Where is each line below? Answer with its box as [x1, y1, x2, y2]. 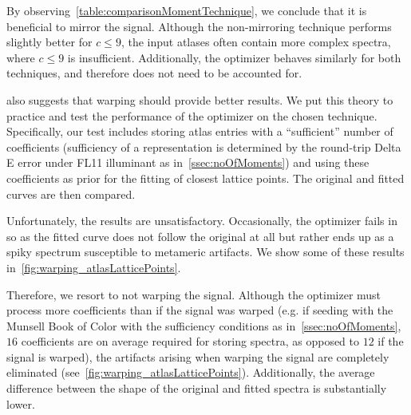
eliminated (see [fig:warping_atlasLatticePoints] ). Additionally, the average [6, 364, 375, 381]
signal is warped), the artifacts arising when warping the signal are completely [6, 348, 389, 365]
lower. [6, 395, 35, 412]
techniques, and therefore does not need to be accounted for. [6, 65, 302, 81]
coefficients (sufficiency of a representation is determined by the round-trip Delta [6, 138, 401, 155]
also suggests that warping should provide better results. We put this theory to [6, 91, 393, 108]
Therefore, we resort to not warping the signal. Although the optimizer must [6, 286, 381, 302]
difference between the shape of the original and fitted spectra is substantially [6, 380, 387, 397]
